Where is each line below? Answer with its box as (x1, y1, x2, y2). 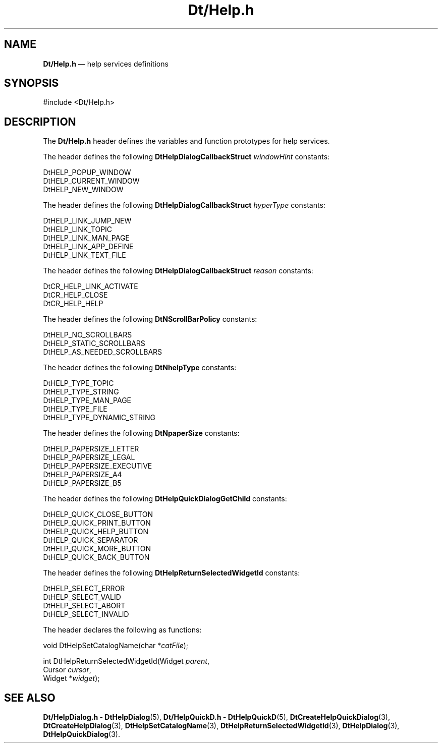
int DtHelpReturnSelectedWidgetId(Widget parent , (43, 657, 209, 666)
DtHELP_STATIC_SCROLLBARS (43, 339, 145, 348)
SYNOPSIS (4, 77, 59, 90)
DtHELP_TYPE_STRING (43, 387, 119, 396)
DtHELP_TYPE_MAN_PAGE (43, 396, 132, 405)
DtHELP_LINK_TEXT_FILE (43, 251, 126, 260)
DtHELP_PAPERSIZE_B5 (43, 479, 122, 488)
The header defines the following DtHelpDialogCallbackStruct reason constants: (43, 266, 313, 275)
